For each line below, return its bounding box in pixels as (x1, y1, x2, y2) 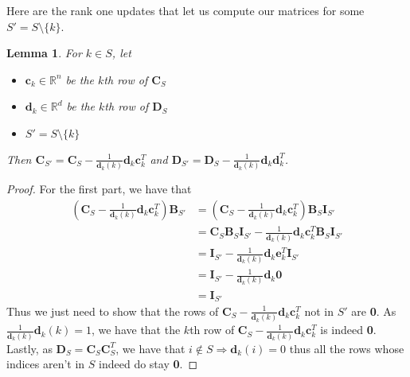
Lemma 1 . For (6, 45, 82, 61)
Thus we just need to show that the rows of (6, 302, 219, 319)
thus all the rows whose (289, 340, 404, 356)
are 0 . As (351, 302, 396, 319)
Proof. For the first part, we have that (6, 181, 192, 197)
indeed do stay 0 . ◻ (99, 356, 198, 372)
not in (304, 302, 334, 319)
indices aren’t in (6, 356, 85, 372)
